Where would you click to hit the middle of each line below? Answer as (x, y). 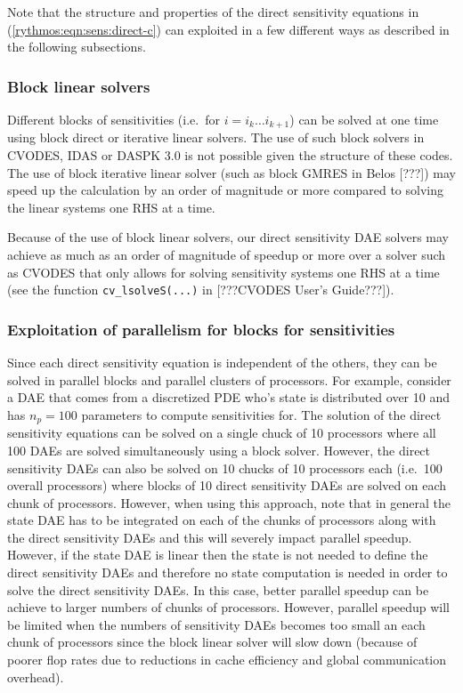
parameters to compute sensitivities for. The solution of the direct (261, 414)
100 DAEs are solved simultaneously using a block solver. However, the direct (219, 450)
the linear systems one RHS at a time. (111, 207)
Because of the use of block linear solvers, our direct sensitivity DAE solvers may (228, 237)
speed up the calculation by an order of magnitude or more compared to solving (225, 190)
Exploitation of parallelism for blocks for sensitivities (201, 329)
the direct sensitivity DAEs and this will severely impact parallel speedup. (210, 537)
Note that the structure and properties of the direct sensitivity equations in (213, 12)
